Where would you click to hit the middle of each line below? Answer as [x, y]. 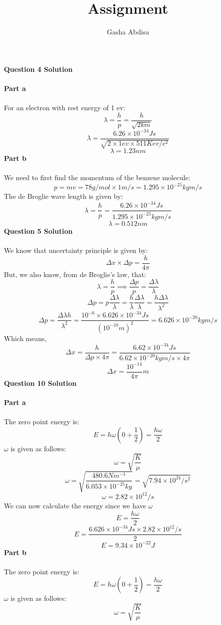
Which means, [25, 338]
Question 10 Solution [40, 383]
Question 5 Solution [38, 231]
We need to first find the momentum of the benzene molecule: [97, 177]
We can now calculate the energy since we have [75, 505]
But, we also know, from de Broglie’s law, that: [75, 274]
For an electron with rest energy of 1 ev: [65, 108]
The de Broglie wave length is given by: [63, 196]
